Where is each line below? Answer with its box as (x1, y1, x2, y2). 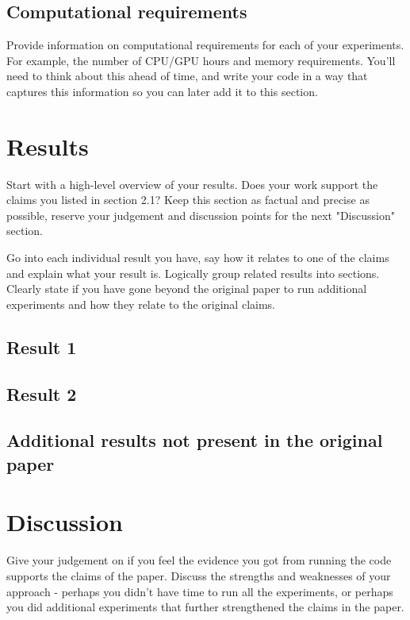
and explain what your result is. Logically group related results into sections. (6, 264, 380, 281)
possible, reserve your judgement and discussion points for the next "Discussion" (6, 206, 395, 223)
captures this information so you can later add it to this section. (6, 83, 318, 99)
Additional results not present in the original (6, 428, 383, 452)
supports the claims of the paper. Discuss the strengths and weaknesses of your (6, 567, 391, 583)
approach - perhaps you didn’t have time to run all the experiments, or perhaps (6, 583, 393, 599)
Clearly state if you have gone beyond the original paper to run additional (6, 280, 367, 297)
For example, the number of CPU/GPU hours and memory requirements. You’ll (6, 52, 396, 68)
